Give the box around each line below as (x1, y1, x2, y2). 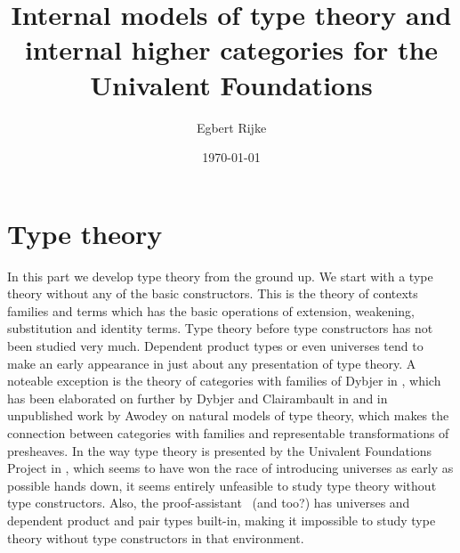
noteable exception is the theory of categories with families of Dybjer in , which (7, 371, 441, 390)
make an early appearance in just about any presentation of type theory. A (7, 354, 416, 372)
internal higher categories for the (24, 31, 439, 68)
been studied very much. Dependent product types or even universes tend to (7, 337, 424, 354)
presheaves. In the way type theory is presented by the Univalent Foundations (7, 441, 432, 459)
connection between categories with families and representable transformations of (7, 423, 449, 442)
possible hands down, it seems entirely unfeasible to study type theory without (7, 476, 437, 494)
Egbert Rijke (196, 118, 267, 136)
